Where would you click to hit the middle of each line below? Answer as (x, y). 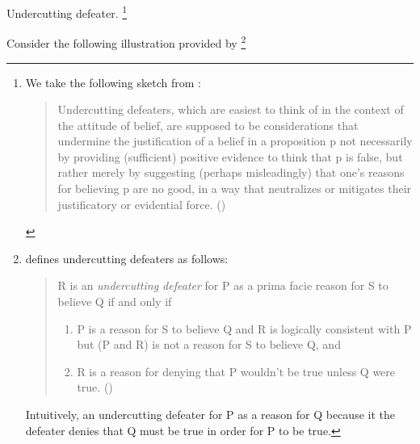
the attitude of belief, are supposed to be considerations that (208, 125)
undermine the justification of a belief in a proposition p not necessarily (235, 141)
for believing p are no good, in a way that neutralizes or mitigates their (235, 188)
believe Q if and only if (115, 302)
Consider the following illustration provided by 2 (126, 42)
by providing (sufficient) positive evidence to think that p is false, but (230, 156)
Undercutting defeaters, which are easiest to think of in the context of (231, 109)
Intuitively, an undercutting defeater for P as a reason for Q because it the (210, 414)
